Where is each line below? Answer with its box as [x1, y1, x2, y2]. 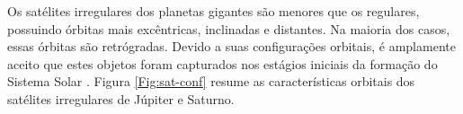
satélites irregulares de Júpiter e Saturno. [7, 89, 235, 108]
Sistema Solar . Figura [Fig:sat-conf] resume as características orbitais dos [7, 72, 415, 91]
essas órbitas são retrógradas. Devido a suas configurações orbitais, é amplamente [7, 37, 456, 56]
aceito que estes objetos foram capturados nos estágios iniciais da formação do [7, 54, 438, 73]
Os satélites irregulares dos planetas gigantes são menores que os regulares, [7, 2, 420, 20]
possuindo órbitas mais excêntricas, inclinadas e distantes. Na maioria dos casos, [7, 19, 450, 38]
